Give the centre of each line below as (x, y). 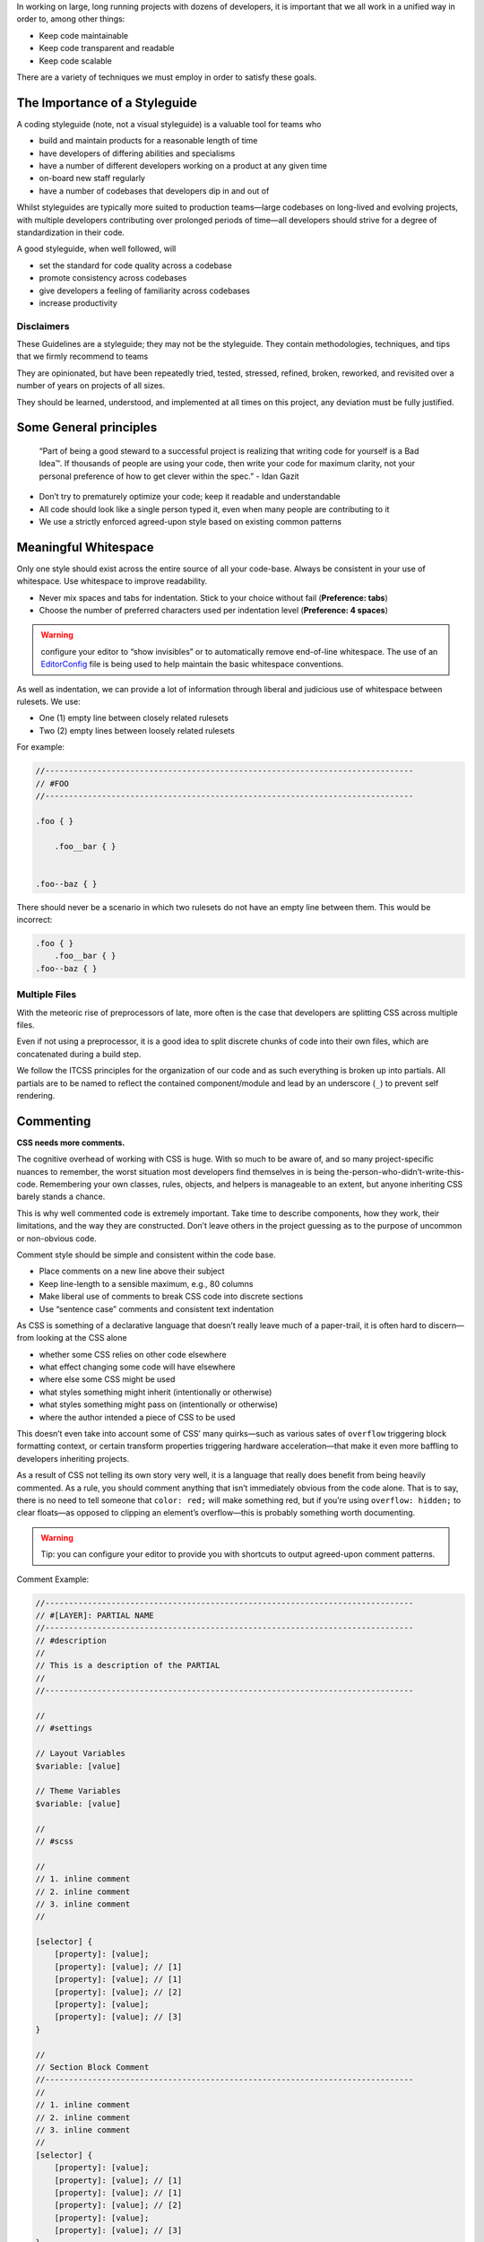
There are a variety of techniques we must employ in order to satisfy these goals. (167, 77)
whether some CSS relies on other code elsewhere (133, 1354)
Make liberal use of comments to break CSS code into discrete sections (171, 1297)
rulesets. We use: (48, 702)
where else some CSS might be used (107, 1379)
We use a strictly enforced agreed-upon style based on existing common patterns (190, 521)
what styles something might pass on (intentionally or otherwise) (158, 1404)
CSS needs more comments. (71, 1143)
